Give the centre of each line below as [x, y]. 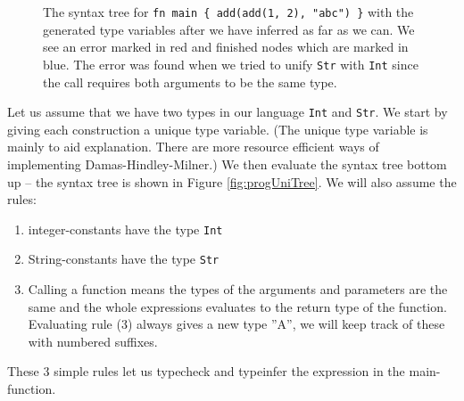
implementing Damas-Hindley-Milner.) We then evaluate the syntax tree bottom [227, 164]
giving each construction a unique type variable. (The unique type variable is [218, 129]
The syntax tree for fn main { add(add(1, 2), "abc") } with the [228, 12]
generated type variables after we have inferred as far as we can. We [229, 29]
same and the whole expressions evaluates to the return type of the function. [237, 306]
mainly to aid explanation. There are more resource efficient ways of [193, 147]
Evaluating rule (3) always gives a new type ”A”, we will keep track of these [236, 324]
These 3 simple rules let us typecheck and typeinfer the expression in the [206, 371]
